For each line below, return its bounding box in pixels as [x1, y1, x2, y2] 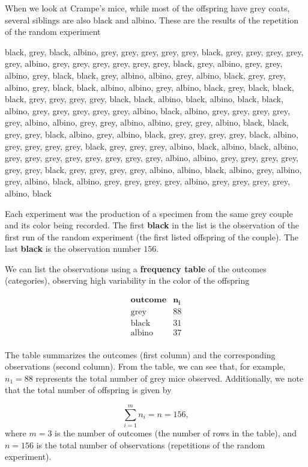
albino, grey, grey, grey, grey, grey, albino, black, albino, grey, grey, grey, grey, [5, 104, 290, 117]
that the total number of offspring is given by [5, 383, 172, 396]
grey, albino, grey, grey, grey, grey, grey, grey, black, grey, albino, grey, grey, [5, 57, 283, 70]
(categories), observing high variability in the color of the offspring [5, 274, 250, 287]
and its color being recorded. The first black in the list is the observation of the [5, 219, 300, 231]
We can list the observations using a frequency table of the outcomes [5, 262, 267, 275]
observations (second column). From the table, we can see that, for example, [5, 360, 286, 373]
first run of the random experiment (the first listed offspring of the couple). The [5, 230, 299, 243]
